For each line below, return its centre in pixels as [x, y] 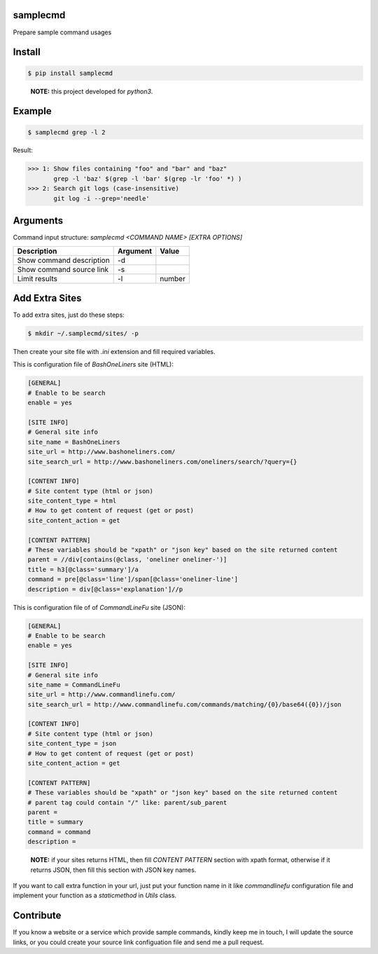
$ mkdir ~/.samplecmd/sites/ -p [83, 334]
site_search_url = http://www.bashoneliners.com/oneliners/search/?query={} [162, 462]
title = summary [56, 822]
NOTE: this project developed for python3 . [92, 91]
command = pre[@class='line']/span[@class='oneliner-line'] [133, 579]
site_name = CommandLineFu [74, 684]
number [173, 278]
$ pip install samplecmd [70, 73]
